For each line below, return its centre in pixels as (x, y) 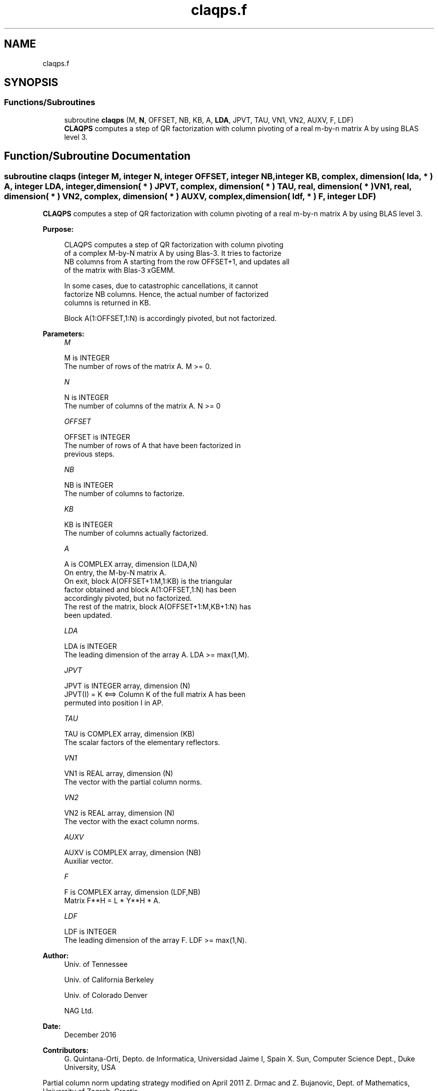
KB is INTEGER (88, 525)
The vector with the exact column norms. (132, 822)
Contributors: (66, 1050)
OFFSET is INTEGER (97, 437)
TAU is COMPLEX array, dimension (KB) (129, 734)
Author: (56, 956)
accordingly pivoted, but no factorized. (128, 598)
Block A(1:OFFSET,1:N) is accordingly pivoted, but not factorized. (170, 318)
